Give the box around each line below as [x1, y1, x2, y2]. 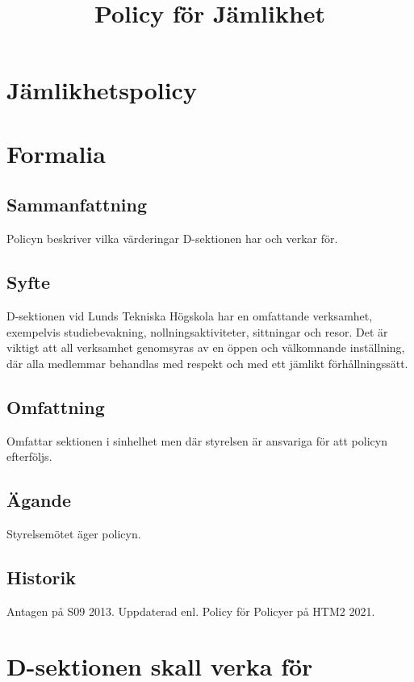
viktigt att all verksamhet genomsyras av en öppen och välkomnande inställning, [6, 339, 405, 356]
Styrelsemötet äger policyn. [6, 525, 141, 542]
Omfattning [6, 394, 105, 419]
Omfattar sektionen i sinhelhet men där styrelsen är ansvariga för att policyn [6, 432, 387, 449]
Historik [6, 564, 76, 589]
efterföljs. [6, 448, 52, 465]
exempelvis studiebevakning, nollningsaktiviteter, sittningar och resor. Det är [6, 323, 388, 340]
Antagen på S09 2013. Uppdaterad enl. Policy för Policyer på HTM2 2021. [6, 602, 375, 619]
